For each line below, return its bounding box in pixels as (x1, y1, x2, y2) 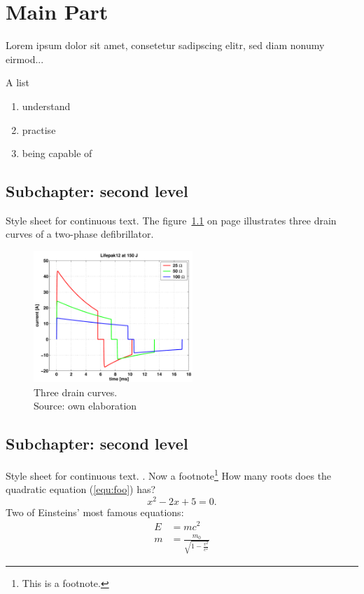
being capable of (22, 146, 92, 161)
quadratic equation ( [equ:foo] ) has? (6, 482, 156, 497)
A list (6, 75, 29, 90)
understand (22, 98, 71, 113)
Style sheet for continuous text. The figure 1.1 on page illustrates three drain (6, 212, 337, 227)
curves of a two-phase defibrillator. (6, 227, 154, 241)
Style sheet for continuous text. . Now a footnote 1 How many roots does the (6, 466, 332, 482)
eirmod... (6, 51, 44, 66)
